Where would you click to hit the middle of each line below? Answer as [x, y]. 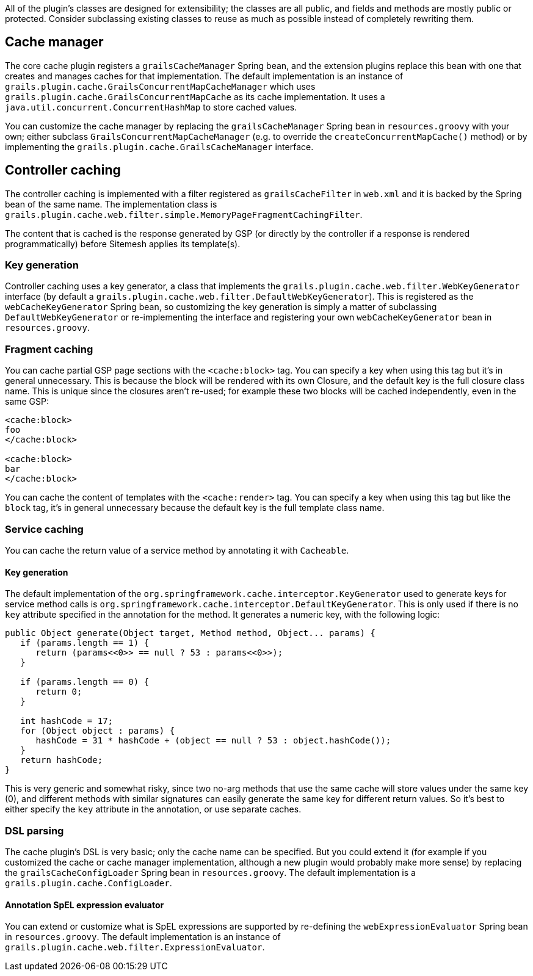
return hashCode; [62, 760]
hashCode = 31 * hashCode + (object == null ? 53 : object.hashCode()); [213, 741]
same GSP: [27, 402]
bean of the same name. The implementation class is [111, 204]
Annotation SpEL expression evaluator [85, 905]
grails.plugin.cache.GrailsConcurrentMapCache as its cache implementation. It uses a [195, 96]
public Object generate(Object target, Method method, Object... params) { [190, 633]
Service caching [44, 529]
